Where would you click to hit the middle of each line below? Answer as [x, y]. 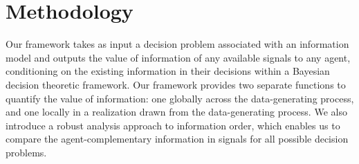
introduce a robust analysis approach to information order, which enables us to [173, 125]
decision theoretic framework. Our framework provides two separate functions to [176, 84]
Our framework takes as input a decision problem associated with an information [177, 44]
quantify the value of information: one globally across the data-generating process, [180, 98]
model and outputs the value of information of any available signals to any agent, [178, 57]
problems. [26, 152]
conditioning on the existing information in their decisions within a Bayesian [168, 71]
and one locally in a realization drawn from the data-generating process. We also [176, 112]
